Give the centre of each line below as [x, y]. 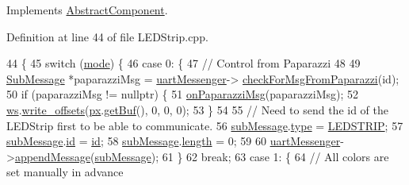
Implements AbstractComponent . [87, 10]
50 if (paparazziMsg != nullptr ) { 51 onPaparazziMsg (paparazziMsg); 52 [183, 94]
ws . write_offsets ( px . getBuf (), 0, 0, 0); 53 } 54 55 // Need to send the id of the [198, 109]
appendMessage [52, 156]
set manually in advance [65, 172]
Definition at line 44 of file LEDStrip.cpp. [107, 36]
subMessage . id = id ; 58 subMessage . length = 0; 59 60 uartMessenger [174, 141]
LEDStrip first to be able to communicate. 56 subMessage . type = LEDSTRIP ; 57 [205, 125]
